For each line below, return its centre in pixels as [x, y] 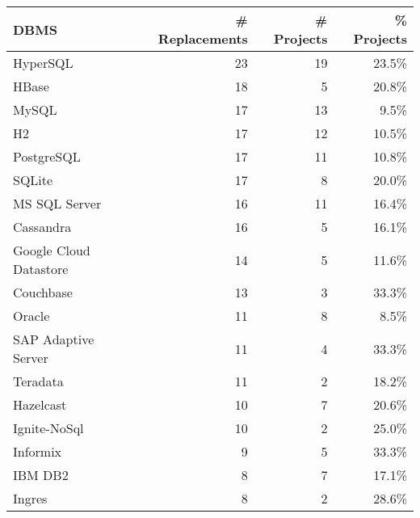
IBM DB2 [41, 475]
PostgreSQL [47, 156]
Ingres [30, 498]
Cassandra [42, 227]
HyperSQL [43, 63]
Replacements [203, 38]
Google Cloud [52, 250]
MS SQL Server [57, 203]
